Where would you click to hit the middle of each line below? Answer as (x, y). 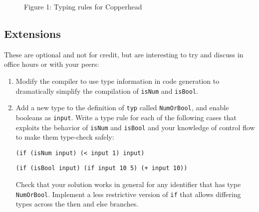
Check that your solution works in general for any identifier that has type (128, 184)
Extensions (32, 33)
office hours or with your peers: (52, 64)
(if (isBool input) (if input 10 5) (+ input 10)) (102, 168)
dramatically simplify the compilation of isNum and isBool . (107, 91)
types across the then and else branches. (77, 204)
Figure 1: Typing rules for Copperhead (83, 6)
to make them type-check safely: (65, 137)
